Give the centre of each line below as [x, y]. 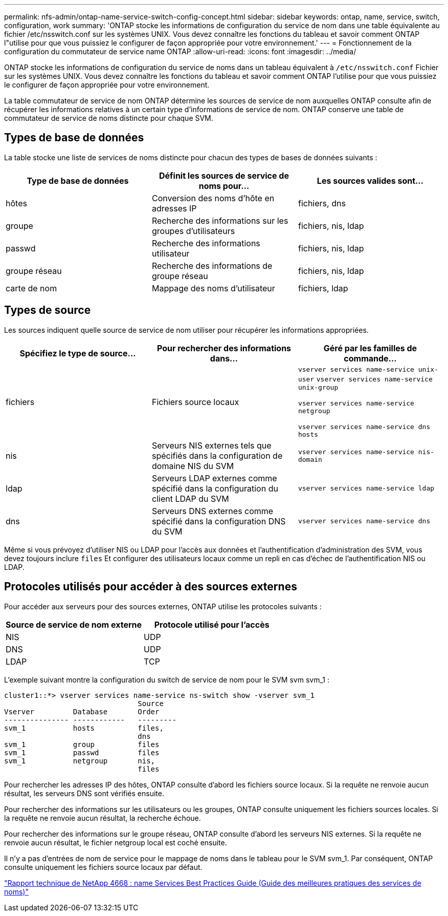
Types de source [48, 310]
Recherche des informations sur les [220, 220]
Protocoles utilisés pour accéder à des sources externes [151, 587]
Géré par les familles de [370, 348]
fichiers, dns [322, 203]
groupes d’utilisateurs [193, 231]
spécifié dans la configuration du [215, 488]
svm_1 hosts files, [84, 728]
